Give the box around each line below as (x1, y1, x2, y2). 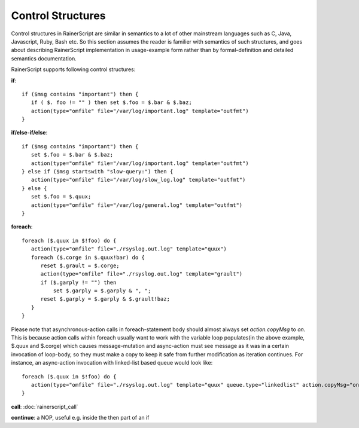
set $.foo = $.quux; (31, 193, 92, 200)
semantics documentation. (11, 54, 77, 62)
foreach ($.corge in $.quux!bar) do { (31, 254, 145, 261)
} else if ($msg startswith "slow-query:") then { (22, 168, 174, 175)
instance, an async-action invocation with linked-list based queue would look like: (11, 359, 213, 366)
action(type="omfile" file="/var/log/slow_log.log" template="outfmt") (31, 176, 246, 184)
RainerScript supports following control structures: (11, 66, 136, 73)
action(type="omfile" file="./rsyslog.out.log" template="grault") (40, 271, 243, 277)
